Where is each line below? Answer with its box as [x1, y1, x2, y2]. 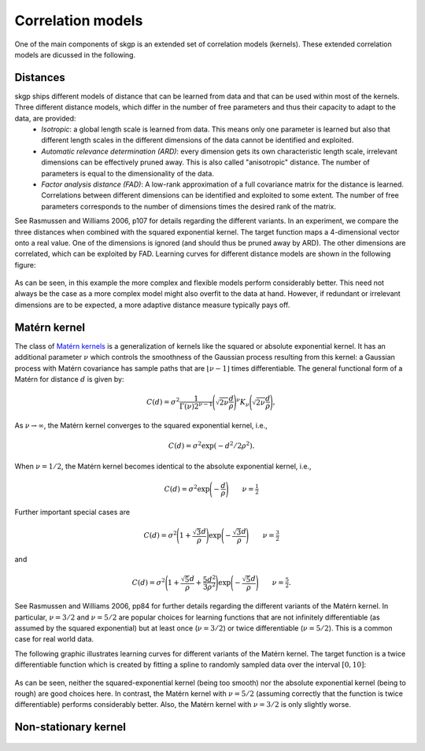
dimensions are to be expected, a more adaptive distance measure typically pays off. [14, 300, 290, 309]
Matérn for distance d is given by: [14, 374, 124, 383]
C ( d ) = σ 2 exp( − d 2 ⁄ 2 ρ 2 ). [168, 440, 255, 450]
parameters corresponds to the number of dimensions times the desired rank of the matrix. [41, 202, 336, 211]
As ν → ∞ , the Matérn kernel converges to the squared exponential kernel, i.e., [14, 420, 268, 430]
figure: [14, 260, 36, 269]
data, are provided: [14, 113, 76, 123]
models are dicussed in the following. [14, 50, 136, 59]
